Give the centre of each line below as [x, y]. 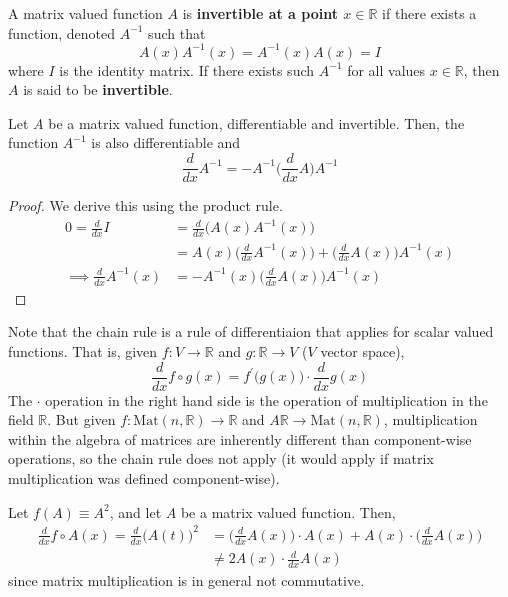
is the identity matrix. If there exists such [187, 69]
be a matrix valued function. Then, [288, 511]
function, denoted [61, 32]
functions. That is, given [83, 350]
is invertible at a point [260, 13]
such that [177, 32]
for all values [386, 69]
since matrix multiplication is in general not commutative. [186, 579]
